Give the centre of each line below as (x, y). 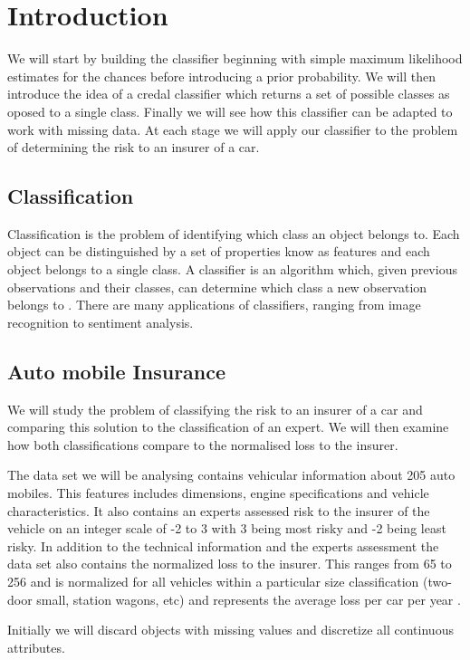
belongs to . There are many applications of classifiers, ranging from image (214, 305)
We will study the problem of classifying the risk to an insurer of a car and (215, 409)
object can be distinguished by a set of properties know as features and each (219, 251)
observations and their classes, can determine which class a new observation (217, 287)
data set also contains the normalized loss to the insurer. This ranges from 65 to (230, 564)
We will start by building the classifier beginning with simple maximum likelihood (235, 58)
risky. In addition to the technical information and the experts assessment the (223, 545)
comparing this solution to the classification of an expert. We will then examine (228, 427)
